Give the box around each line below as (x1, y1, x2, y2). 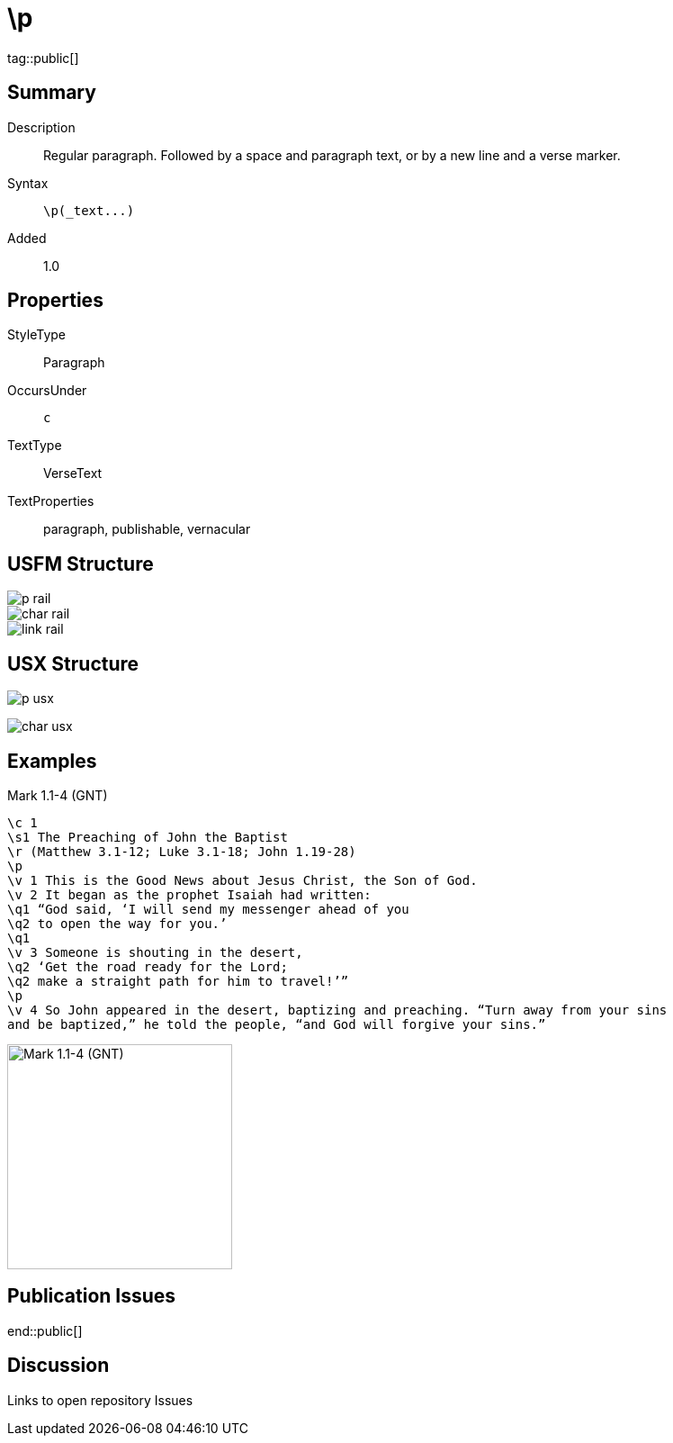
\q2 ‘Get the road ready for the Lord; (7, 959, 288, 974)
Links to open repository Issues (7, 1392, 193, 1408)
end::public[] (7, 1322, 83, 1339)
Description (7, 119, 76, 135)
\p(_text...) (43, 203, 135, 218)
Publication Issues (7, 1285, 176, 1308)
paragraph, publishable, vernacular (43, 521, 251, 537)
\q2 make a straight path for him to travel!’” (7, 973, 349, 988)
